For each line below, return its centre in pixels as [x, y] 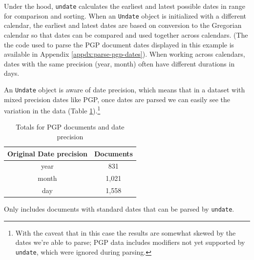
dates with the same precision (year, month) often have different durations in [119, 63]
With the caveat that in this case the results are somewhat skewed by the [126, 232]
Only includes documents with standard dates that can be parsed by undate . [119, 209]
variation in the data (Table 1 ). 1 [52, 110]
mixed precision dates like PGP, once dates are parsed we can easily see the [117, 99]
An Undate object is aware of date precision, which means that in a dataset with [125, 89]
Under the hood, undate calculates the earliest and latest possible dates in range [125, 6]
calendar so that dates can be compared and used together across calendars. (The [126, 34]
